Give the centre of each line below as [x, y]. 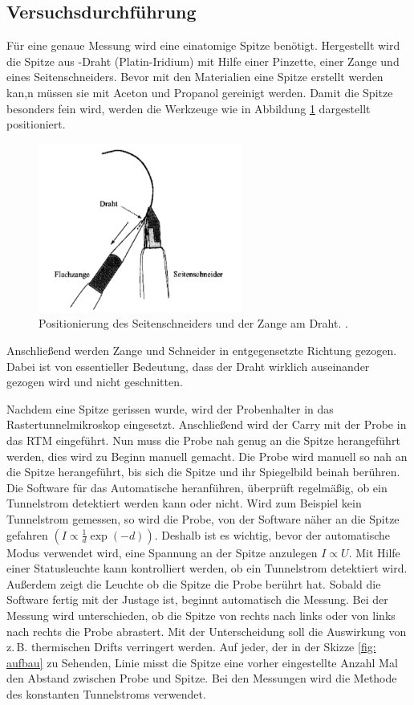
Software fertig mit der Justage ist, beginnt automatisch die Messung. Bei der [197, 599]
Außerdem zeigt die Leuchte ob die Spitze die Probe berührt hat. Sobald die [194, 583]
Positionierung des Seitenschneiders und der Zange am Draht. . [193, 323]
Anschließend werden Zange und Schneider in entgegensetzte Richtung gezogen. [202, 350]
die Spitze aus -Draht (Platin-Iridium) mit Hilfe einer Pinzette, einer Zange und [203, 61]
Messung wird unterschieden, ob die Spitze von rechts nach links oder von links [201, 615]
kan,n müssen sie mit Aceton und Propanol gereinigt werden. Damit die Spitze [200, 92]
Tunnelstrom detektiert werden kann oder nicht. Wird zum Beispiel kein [184, 503]
